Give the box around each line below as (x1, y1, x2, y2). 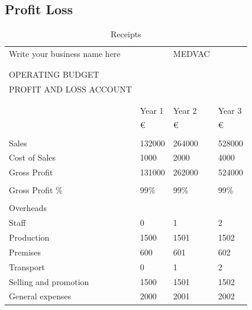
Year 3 (218, 104, 242, 116)
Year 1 (140, 104, 164, 116)
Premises (9, 245, 41, 258)
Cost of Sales (9, 151, 56, 164)
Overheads (9, 202, 47, 214)
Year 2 (173, 104, 197, 116)
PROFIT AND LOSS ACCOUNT (9, 83, 132, 95)
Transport (9, 260, 45, 273)
